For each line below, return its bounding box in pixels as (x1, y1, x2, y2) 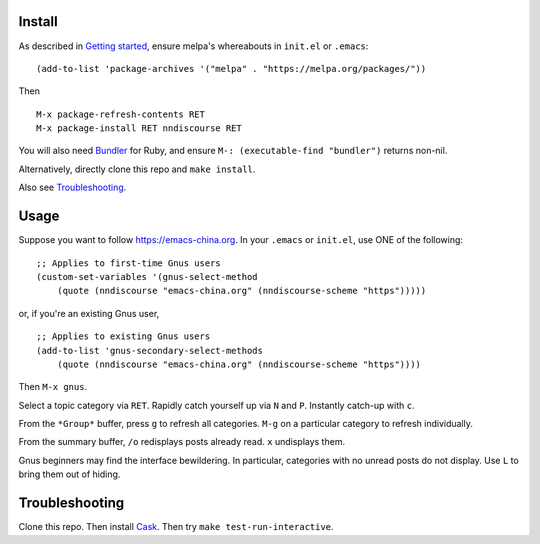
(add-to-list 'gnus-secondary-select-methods (36, 345, 264, 356)
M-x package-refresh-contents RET (36, 108, 205, 120)
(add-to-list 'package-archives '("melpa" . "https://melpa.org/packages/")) (36, 63, 427, 74)
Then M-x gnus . (18, 381, 88, 393)
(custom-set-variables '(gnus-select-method (36, 271, 259, 282)
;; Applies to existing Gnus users (36, 331, 211, 342)
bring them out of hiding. (18, 468, 121, 480)
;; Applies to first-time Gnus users (36, 257, 222, 269)
